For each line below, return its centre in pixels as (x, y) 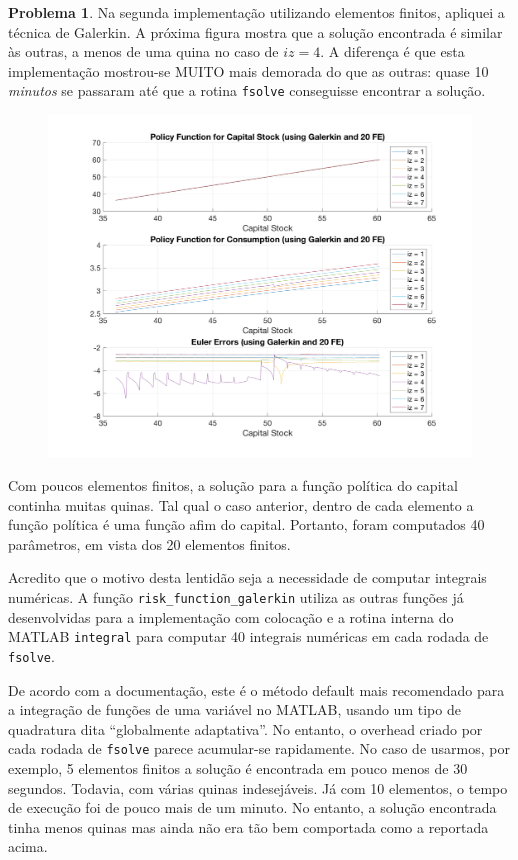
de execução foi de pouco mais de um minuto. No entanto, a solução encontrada (252, 807)
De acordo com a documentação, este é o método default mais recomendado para (256, 689)
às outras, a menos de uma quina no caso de (143, 51)
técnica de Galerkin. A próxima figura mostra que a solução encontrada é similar (255, 31)
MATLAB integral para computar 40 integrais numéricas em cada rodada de (248, 636)
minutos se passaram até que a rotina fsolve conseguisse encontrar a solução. (247, 90)
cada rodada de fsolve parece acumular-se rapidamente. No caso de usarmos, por (259, 748)
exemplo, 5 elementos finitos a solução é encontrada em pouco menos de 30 (238, 768)
